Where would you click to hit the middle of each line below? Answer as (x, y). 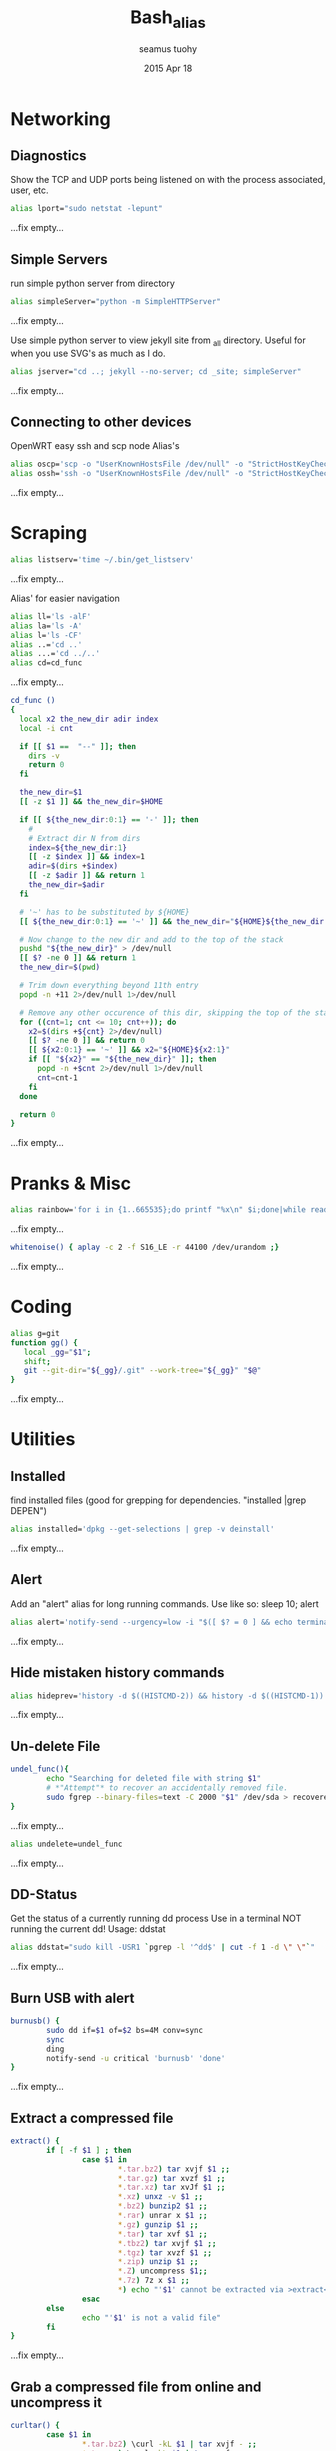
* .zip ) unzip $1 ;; (158, 2262)
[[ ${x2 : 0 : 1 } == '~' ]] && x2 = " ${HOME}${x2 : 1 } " (129, 1050)
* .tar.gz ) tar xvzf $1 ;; (171, 2178)
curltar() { (35, 2426)
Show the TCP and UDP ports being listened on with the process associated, (168, 180)
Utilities (43, 1439)
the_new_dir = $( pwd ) (60, 967)
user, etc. (29, 190)
